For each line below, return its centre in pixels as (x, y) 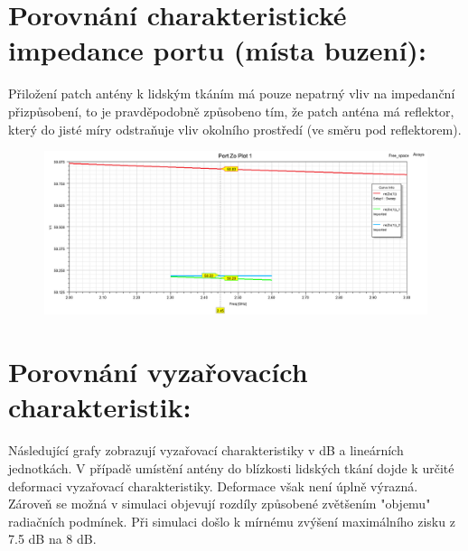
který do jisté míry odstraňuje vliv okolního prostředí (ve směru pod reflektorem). (235, 129)
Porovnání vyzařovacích (158, 372)
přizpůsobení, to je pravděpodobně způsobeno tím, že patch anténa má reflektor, (231, 111)
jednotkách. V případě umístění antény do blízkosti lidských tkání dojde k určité (231, 467)
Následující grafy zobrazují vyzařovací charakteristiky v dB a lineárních (206, 450)
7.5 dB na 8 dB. (52, 539)
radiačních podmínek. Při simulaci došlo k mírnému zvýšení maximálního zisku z (232, 521)
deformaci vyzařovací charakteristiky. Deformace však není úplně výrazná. (213, 486)
